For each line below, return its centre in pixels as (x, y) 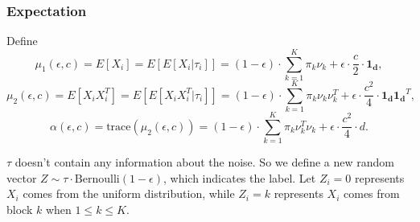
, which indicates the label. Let (240, 177)
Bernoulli (97, 179)
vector (22, 177)
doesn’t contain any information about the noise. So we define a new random (204, 162)
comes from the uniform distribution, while (129, 193)
